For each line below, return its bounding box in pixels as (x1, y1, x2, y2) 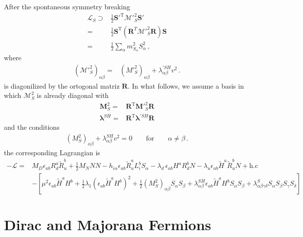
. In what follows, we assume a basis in (128, 80, 244, 91)
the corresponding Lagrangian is (4, 147, 100, 157)
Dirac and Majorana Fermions (4, 214, 212, 235)
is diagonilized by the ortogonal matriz (4, 80, 120, 91)
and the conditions (4, 122, 60, 132)
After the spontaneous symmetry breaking (4, 1, 130, 11)
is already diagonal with (37, 90, 109, 100)
